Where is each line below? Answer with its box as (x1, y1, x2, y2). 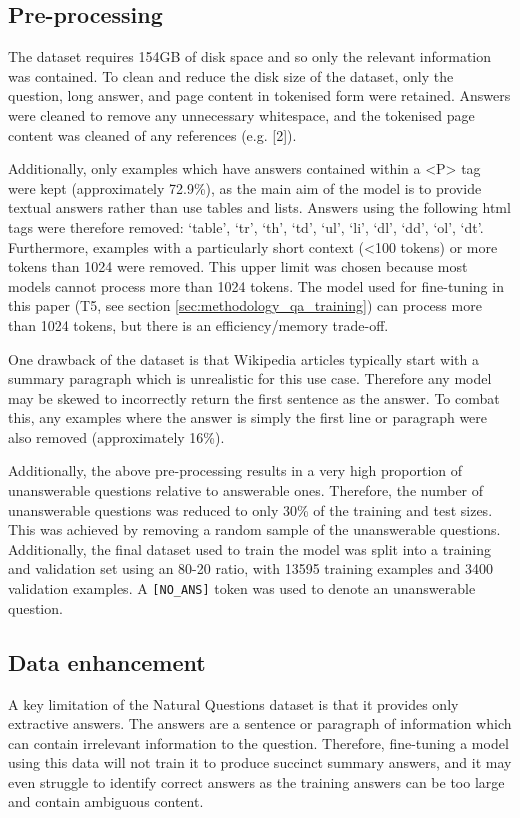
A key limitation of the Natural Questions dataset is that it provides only (8, 693, 459, 714)
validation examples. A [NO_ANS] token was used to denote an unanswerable (8, 578, 476, 599)
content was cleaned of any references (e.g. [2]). (8, 124, 297, 145)
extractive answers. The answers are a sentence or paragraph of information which (8, 713, 512, 734)
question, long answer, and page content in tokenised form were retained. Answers (8, 85, 511, 106)
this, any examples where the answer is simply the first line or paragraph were (8, 407, 488, 428)
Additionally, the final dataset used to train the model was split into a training (8, 538, 492, 559)
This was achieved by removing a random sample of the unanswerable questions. (8, 519, 501, 540)
